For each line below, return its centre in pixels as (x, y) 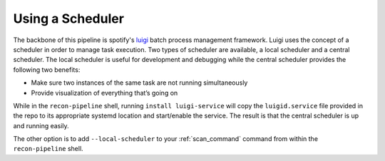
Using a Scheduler (69, 19)
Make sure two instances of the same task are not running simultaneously (139, 83)
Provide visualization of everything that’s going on (104, 93)
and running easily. (41, 125)
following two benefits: (47, 69)
